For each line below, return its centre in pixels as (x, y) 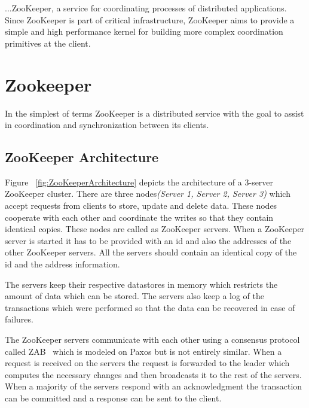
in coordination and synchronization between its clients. (107, 125)
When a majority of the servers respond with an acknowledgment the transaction (154, 386)
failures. (19, 319)
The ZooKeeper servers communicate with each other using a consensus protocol (152, 340)
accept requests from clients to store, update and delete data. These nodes (141, 205)
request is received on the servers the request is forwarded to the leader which (147, 363)
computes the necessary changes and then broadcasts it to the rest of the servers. (153, 374)
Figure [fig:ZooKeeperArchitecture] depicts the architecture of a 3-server (139, 182)
